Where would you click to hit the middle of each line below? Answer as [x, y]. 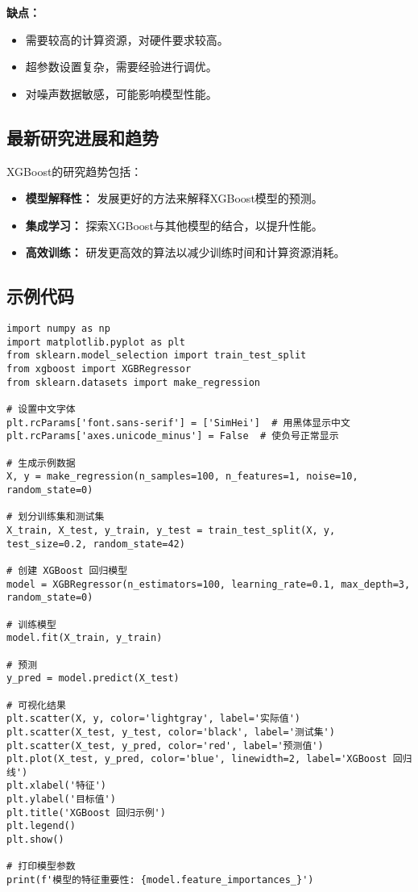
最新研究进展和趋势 [83, 137]
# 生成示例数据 [41, 463]
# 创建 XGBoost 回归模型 [67, 570]
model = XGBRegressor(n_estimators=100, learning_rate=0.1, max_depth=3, [209, 584]
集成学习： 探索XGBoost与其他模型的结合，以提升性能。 [174, 225]
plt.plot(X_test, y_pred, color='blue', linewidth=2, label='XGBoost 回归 [209, 759]
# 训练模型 [31, 624]
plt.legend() [41, 826]
